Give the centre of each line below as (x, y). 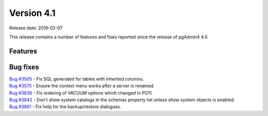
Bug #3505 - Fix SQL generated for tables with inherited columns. (76, 79)
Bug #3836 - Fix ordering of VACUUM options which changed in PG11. (81, 93)
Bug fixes (24, 67)
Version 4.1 (32, 13)
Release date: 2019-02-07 (36, 28)
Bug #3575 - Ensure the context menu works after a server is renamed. (82, 86)
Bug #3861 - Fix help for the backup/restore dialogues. (65, 107)
